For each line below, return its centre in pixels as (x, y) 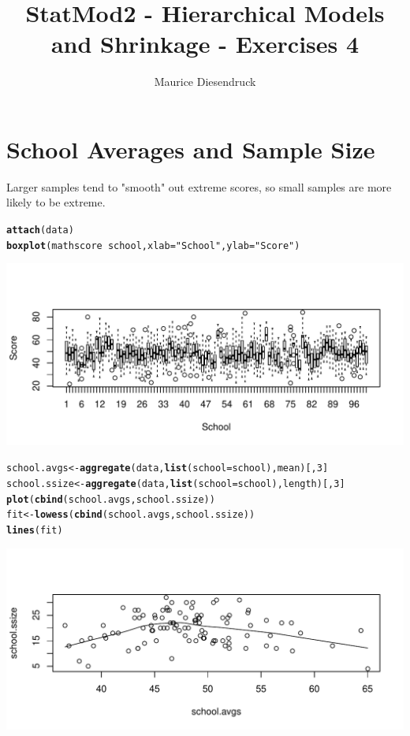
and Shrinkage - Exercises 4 (205, 44)
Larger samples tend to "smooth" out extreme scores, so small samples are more (199, 186)
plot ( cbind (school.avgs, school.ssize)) (111, 499)
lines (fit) (35, 530)
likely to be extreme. (56, 202)
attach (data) (40, 230)
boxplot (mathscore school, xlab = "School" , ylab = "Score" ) (153, 245)
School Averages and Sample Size (191, 149)
